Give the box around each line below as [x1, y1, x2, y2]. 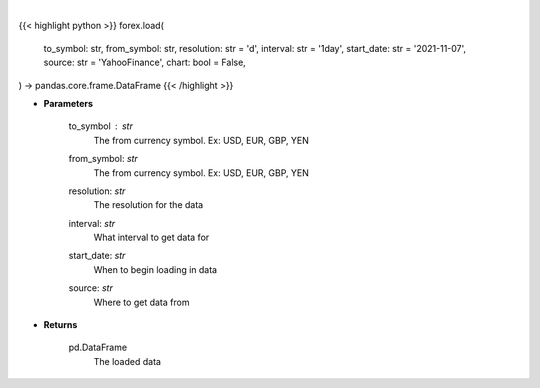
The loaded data [93, 355, 162, 367]
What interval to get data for [93, 231, 210, 244]
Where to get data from [93, 296, 190, 308]
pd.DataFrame [68, 341, 128, 354]
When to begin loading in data [93, 263, 218, 275]
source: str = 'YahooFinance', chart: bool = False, [43, 56, 247, 69]
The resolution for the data [93, 199, 204, 211]
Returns [43, 319, 78, 331]
